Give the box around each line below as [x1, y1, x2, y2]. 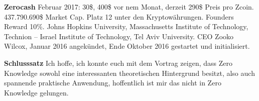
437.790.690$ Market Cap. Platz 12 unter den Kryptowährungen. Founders [4, 11, 234, 22]
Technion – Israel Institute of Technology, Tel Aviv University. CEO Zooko [4, 31, 234, 41]
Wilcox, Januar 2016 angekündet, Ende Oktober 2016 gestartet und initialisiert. [4, 41, 250, 51]
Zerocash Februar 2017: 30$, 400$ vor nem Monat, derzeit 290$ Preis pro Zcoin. [4, 2, 254, 12]
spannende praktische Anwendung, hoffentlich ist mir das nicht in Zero [4, 77, 221, 88]
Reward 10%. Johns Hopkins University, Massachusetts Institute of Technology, [4, 21, 248, 32]
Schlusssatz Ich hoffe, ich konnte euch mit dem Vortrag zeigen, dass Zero [4, 57, 232, 68]
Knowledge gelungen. [4, 87, 69, 97]
